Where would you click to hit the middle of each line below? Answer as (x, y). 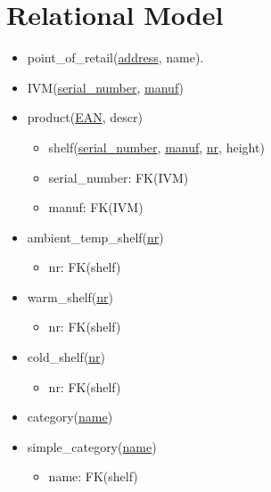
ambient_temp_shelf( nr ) (95, 237)
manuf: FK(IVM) (96, 207)
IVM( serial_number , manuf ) (106, 87)
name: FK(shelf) (93, 476)
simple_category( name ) (92, 446)
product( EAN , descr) (85, 117)
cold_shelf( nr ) (66, 357)
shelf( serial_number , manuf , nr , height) (156, 147)
